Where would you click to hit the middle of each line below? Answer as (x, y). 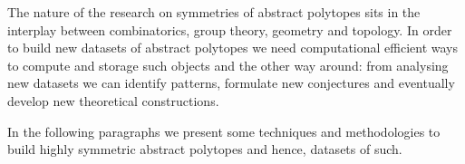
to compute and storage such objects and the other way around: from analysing (228, 65)
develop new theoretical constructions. (113, 100)
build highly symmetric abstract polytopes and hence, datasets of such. (205, 149)
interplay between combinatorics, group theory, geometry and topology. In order (230, 29)
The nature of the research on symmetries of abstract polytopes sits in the (214, 12)
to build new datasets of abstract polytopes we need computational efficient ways (232, 48)
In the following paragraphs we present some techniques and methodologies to (224, 131)
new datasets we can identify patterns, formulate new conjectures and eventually (231, 83)
